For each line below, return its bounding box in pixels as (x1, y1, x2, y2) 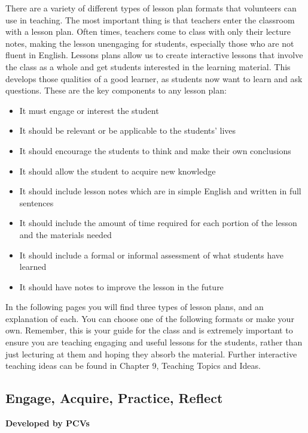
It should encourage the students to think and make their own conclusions (19, 144, 291, 157)
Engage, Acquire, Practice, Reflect (5, 389, 223, 407)
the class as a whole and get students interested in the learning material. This (5, 60, 291, 73)
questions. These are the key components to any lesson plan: (5, 84, 227, 97)
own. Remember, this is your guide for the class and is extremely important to (5, 324, 293, 336)
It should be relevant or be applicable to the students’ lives (19, 124, 236, 137)
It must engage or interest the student (19, 104, 159, 116)
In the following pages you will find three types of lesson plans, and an (5, 300, 264, 313)
